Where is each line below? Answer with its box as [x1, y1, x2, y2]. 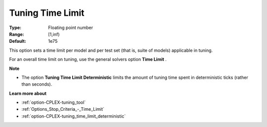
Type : [9, 25, 22, 31]
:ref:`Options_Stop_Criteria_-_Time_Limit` [21, 106, 105, 112]
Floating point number [48, 25, 93, 31]
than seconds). [21, 81, 52, 87]
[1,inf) [48, 31, 60, 37]
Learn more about [9, 90, 47, 96]
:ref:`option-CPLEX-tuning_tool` [21, 99, 86, 105]
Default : [9, 38, 27, 44]
